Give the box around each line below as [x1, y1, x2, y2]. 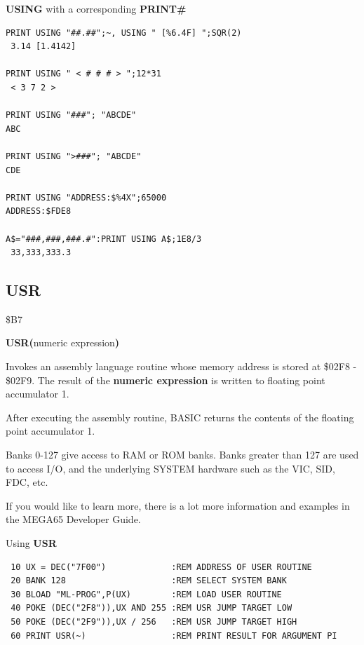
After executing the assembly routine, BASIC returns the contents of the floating [6, 409, 354, 424]
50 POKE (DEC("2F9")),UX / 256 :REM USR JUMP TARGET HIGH [11, 616, 297, 627]
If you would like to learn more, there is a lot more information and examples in [6, 498, 350, 512]
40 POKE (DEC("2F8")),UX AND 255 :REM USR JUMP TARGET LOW [11, 603, 292, 613]
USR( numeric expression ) [6, 335, 120, 350]
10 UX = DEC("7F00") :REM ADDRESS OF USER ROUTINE [11, 562, 312, 572]
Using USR [6, 536, 57, 550]
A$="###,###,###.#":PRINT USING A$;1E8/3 [6, 233, 202, 244]
